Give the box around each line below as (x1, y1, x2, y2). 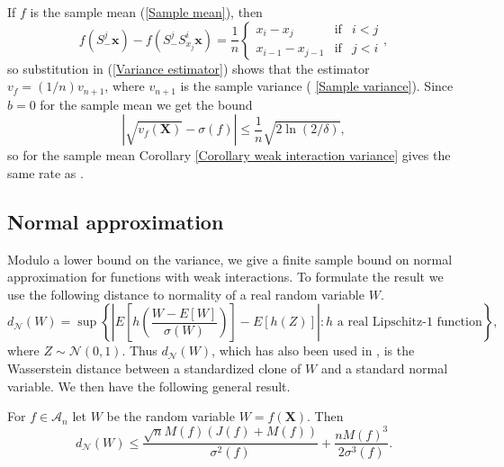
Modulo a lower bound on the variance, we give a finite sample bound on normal (7, 249, 453, 268)
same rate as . (7, 163, 84, 182)
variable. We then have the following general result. (7, 376, 291, 395)
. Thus (121, 341, 157, 360)
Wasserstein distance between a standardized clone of (7, 359, 301, 377)
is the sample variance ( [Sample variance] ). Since (180, 76, 454, 95)
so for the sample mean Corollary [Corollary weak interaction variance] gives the (7, 146, 451, 165)
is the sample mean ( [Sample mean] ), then (30, 3, 263, 21)
